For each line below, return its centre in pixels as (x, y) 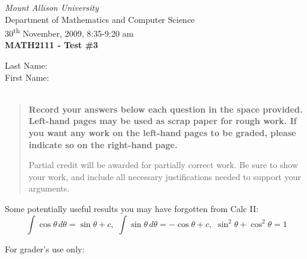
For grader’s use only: (45, 248)
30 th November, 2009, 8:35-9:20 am (70, 32)
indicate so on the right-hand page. (103, 144)
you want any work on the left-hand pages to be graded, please (162, 133)
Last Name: (26, 65)
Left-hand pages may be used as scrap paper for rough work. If (163, 121)
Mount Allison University (52, 7)
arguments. (49, 188)
